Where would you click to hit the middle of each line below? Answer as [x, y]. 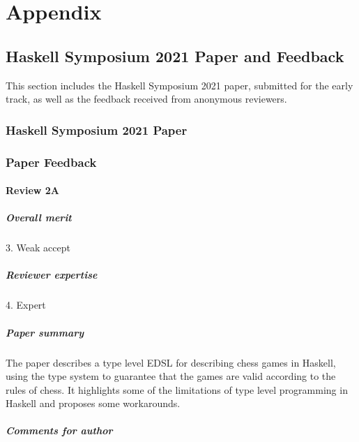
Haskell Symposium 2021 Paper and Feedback [175, 56]
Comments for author [59, 430]
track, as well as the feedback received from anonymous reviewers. [146, 99]
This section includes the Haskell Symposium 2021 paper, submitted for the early [179, 85]
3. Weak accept [38, 248]
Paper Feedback [51, 162]
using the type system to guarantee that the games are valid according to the [171, 376]
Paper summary [45, 332]
